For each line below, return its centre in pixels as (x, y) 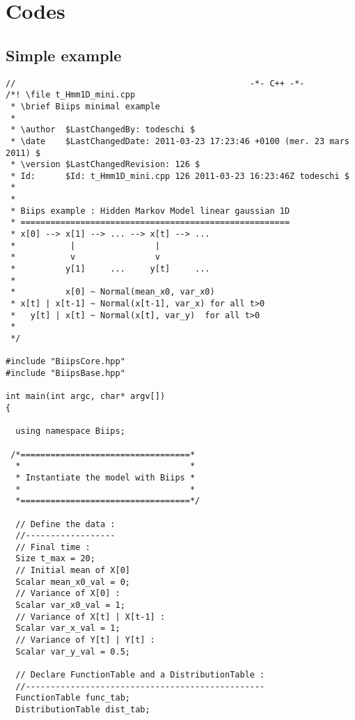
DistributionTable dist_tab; (83, 710)
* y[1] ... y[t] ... (110, 269)
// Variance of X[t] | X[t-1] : (90, 617)
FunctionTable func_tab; (73, 698)
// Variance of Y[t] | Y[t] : (85, 640)
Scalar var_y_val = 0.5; (73, 651)
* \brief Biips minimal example (85, 106)
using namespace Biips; (70, 431)
